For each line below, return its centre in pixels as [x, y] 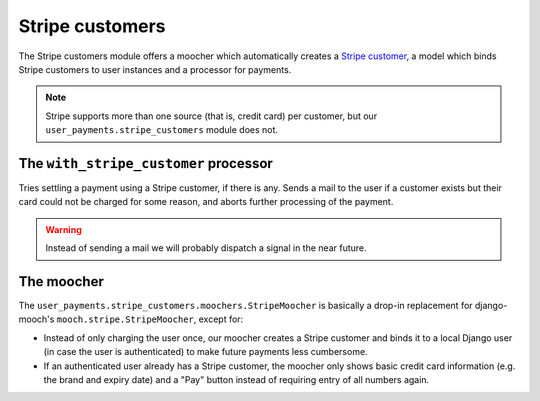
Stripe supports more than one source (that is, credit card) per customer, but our [211, 116]
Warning [63, 229]
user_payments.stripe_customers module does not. [162, 130]
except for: [221, 319]
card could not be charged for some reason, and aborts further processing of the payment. [206, 202]
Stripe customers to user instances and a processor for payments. [155, 69]
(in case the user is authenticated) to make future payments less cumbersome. [206, 352]
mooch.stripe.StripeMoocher [125, 319]
